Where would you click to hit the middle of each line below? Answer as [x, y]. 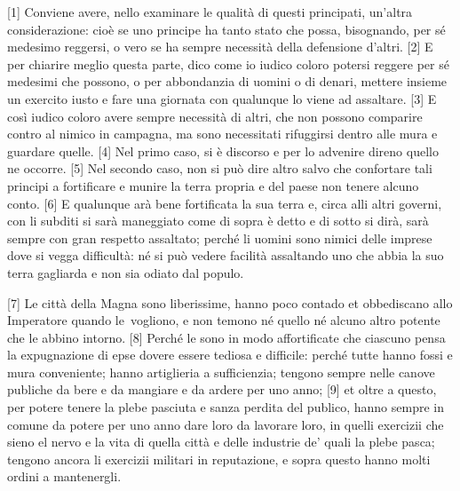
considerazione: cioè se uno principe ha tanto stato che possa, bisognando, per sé [226, 29]
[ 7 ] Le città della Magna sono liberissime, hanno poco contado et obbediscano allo [230, 302]
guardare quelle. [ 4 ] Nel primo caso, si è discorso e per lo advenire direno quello [223, 150]
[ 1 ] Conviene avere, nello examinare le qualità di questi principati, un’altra [210, 12]
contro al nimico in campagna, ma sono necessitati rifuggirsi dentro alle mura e [222, 134]
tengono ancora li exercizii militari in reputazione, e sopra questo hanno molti [219, 459]
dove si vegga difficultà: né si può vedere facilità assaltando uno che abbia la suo [226, 255]
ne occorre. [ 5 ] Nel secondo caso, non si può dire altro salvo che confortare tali [220, 168]
